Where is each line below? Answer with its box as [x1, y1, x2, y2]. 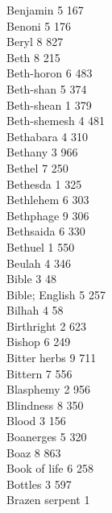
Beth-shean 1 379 [6, 96, 92, 113]
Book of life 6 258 [6, 460, 93, 477]
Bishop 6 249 [6, 333, 71, 350]
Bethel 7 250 [6, 159, 68, 176]
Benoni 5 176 [6, 17, 71, 34]
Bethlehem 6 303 [6, 191, 89, 208]
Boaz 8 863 [6, 444, 61, 461]
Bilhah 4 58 [6, 302, 64, 319]
